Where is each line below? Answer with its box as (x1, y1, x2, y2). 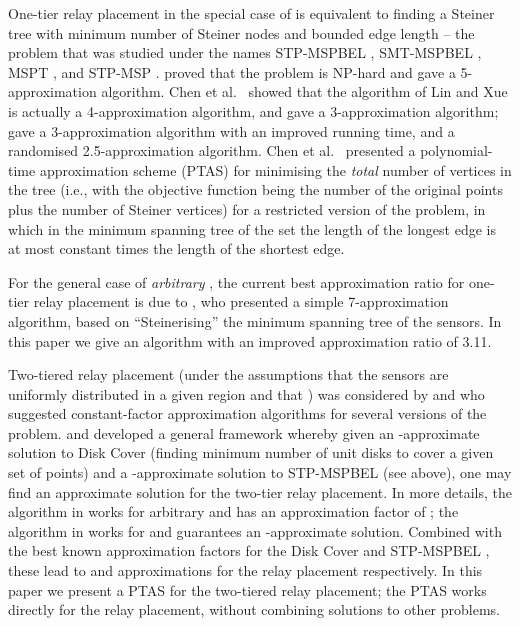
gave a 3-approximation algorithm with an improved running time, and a (8, 120, 455, 141)
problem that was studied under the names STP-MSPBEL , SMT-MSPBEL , (8, 42, 482, 63)
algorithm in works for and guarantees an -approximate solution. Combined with (8, 520, 502, 541)
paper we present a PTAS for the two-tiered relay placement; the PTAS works (8, 579, 487, 600)
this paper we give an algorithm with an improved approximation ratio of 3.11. (8, 330, 492, 351)
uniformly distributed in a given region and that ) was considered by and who (8, 383, 485, 404)
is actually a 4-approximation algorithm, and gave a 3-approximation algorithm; (8, 100, 499, 121)
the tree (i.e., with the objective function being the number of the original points (8, 179, 503, 200)
